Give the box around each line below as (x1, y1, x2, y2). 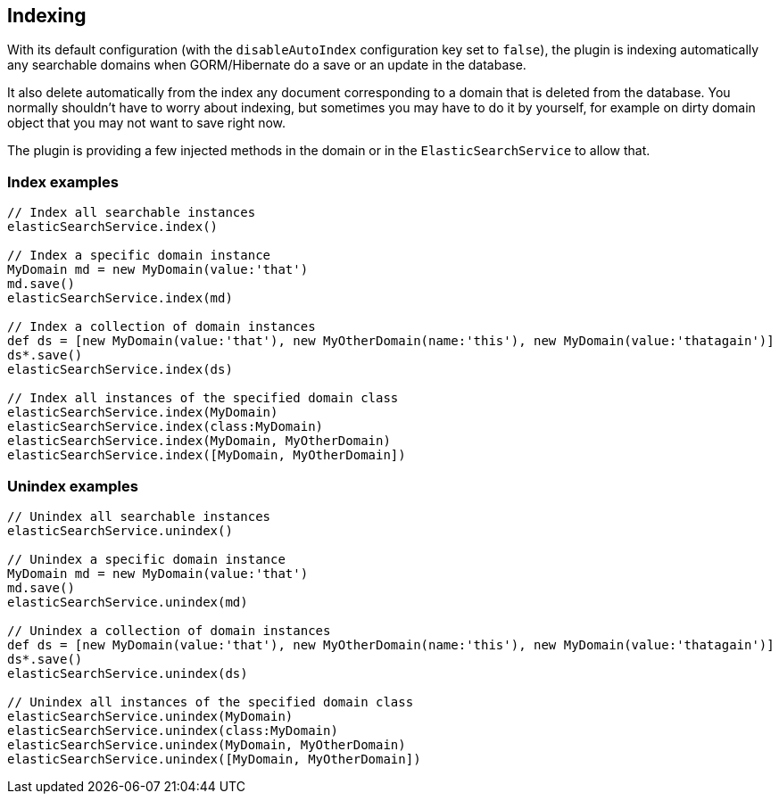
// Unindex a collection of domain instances (7, 623, 331, 638)
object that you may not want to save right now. (7, 115, 286, 131)
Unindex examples (7, 476, 138, 495)
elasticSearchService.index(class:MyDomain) (7, 419, 324, 434)
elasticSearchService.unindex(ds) (7, 665, 248, 681)
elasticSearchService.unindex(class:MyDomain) (7, 723, 338, 738)
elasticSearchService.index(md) (7, 291, 233, 306)
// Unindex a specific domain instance (7, 551, 286, 566)
